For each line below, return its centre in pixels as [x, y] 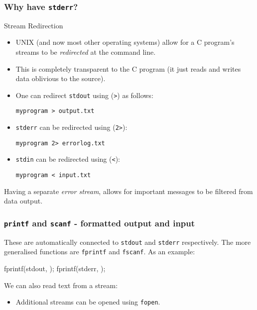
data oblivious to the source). [61, 78]
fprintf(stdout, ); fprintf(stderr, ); [55, 268]
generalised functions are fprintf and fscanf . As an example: [100, 252]
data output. [23, 201]
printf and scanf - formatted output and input [100, 223]
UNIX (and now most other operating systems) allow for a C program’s [125, 42]
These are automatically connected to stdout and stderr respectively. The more [128, 242]
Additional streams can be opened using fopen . [88, 302]
